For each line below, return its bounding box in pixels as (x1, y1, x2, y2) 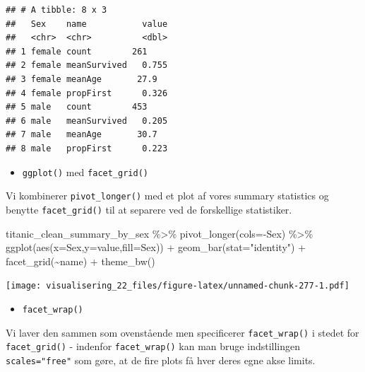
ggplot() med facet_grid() (22, 164, 148, 179)
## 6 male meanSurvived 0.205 (6, 115, 168, 126)
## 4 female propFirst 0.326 (6, 88, 168, 98)
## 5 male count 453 (6, 102, 148, 112)
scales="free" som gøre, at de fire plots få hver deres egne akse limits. (6, 352, 316, 367)
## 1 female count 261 (6, 46, 148, 57)
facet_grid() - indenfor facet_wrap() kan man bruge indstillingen (6, 339, 301, 354)
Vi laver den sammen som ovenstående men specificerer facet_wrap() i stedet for (6, 325, 359, 339)
